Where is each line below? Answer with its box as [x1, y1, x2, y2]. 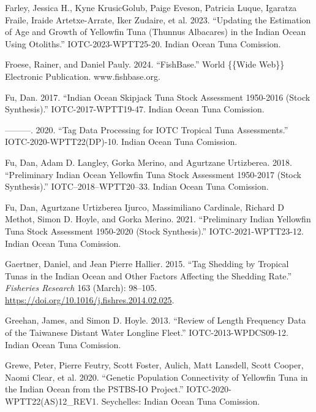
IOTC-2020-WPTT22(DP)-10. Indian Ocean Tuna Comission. [5, 135, 238, 148]
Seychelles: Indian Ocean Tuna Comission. [101, 395, 260, 408]
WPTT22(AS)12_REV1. [5, 395, 99, 408]
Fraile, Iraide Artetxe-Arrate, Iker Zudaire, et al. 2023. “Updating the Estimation [5, 13, 311, 26]
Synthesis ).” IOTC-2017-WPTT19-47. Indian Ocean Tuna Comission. [5, 103, 265, 115]
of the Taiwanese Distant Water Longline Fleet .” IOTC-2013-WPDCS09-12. [5, 326, 288, 339]
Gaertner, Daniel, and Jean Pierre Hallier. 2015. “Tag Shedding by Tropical [5, 257, 289, 270]
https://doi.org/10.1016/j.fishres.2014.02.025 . [5, 293, 175, 306]
